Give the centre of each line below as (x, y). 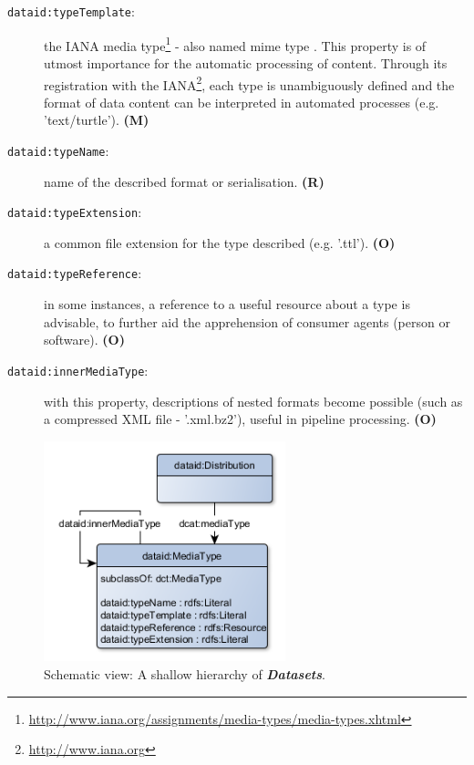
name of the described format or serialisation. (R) (184, 181)
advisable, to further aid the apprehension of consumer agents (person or (247, 321)
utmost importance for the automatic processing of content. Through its (246, 62)
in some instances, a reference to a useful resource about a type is (227, 304)
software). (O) (84, 340)
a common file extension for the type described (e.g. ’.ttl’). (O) (220, 242)
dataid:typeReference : (75, 273)
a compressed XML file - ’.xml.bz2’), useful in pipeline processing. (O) (240, 419)
